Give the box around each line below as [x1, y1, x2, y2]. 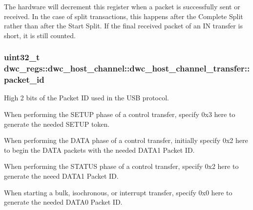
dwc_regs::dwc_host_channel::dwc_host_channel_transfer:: [4, 62, 250, 74]
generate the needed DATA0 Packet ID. [4, 197, 123, 207]
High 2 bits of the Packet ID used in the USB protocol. [4, 93, 169, 103]
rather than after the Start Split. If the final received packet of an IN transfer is [4, 21, 243, 31]
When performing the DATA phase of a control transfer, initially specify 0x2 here [4, 135, 248, 145]
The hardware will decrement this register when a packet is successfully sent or [4, 1, 240, 11]
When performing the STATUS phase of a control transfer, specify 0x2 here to [4, 161, 239, 171]
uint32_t [4, 51, 40, 63]
